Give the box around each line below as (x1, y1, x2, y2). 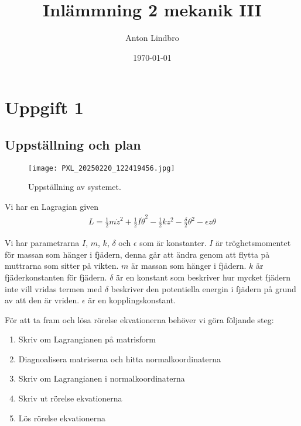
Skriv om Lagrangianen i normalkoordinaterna (18, 372, 185, 385)
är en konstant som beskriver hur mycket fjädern (116, 271, 290, 283)
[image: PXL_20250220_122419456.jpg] (28, 164, 175, 172)
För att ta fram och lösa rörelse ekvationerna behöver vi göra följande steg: (5, 313, 274, 325)
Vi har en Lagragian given (5, 200, 99, 212)
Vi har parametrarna (5, 237, 80, 249)
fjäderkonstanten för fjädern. (5, 271, 107, 283)
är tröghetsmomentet (216, 237, 291, 249)
